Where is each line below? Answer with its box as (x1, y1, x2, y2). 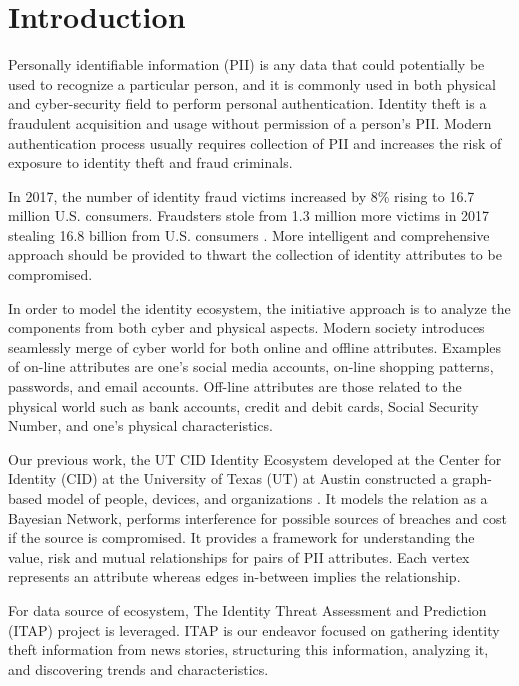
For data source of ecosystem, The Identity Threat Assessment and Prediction (8, 599, 487, 620)
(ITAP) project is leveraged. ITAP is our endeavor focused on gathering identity (8, 619, 500, 640)
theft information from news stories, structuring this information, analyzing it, (8, 639, 489, 660)
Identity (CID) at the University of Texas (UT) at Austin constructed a (8, 468, 448, 489)
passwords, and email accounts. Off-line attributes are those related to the (8, 376, 462, 397)
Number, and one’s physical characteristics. (8, 415, 273, 436)
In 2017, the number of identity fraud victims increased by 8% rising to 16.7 (8, 185, 475, 206)
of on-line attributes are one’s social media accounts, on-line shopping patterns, (8, 356, 494, 377)
